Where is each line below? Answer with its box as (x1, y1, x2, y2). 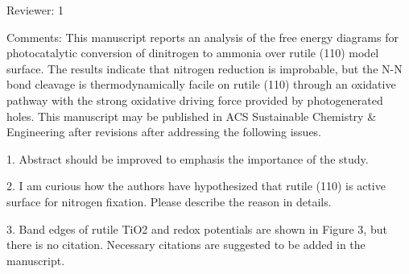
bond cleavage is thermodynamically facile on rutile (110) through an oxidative (6, 76, 396, 93)
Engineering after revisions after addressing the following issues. (6, 123, 322, 140)
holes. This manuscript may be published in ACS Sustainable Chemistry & (6, 107, 377, 124)
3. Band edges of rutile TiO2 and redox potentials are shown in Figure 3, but (6, 220, 387, 237)
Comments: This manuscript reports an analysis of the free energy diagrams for (6, 28, 399, 45)
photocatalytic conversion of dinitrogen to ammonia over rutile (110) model (6, 44, 379, 61)
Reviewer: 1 (6, 2, 64, 18)
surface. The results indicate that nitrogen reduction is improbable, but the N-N (6, 60, 403, 77)
